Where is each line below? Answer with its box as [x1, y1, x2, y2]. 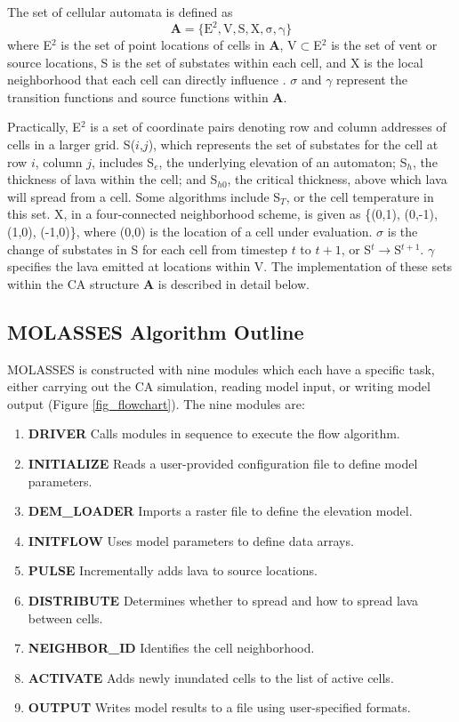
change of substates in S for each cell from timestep [7, 239, 287, 258]
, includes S [92, 152, 155, 171]
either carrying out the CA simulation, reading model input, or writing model [7, 377, 431, 396]
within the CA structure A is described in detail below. [7, 274, 310, 293]
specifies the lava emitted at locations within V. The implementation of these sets [7, 257, 453, 276]
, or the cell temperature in [286, 187, 434, 205]
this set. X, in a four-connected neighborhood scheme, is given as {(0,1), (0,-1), [7, 205, 438, 223]
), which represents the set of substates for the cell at [148, 135, 439, 154]
